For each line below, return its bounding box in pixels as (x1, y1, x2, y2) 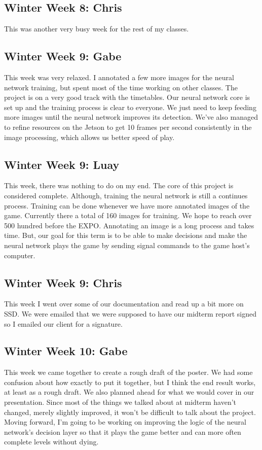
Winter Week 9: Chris (4, 274, 122, 290)
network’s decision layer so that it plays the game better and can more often (4, 426, 241, 437)
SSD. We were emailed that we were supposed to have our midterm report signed (4, 308, 257, 319)
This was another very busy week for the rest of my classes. (4, 23, 189, 34)
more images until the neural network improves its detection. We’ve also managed (4, 112, 258, 122)
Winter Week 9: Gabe (4, 48, 122, 64)
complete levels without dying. (4, 436, 99, 447)
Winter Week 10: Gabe (4, 343, 128, 359)
